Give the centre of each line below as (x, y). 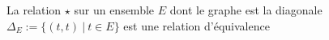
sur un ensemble (114, 10)
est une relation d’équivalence (197, 25)
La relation (34, 10)
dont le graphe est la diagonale (246, 10)
